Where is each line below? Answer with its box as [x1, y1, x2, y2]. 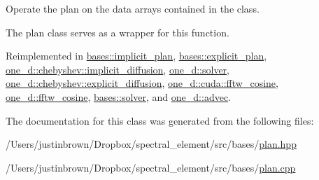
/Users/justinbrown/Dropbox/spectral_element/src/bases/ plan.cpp [6, 160, 296, 174]
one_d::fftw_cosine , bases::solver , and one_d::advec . [6, 89, 232, 104]
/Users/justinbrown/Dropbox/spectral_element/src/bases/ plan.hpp [6, 137, 297, 151]
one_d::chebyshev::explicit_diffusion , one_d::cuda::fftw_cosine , [6, 76, 278, 90]
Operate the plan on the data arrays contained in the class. [6, 1, 260, 15]
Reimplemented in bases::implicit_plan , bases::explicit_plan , [6, 48, 267, 63]
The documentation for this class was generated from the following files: [6, 113, 314, 127]
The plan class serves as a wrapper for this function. [6, 25, 229, 39]
